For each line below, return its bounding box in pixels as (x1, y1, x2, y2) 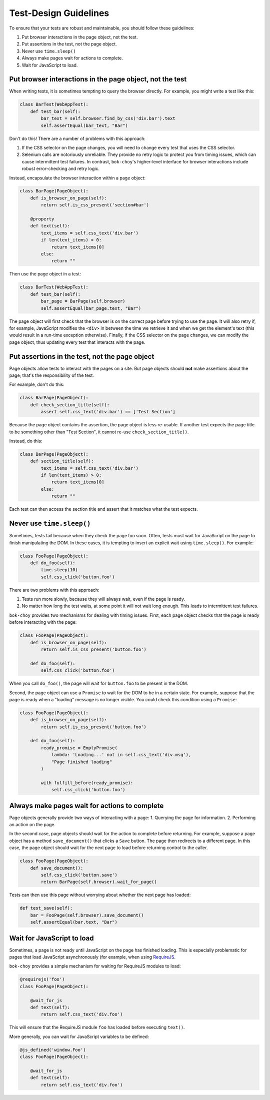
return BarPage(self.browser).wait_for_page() (40, 879, 157, 885)
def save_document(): (30, 865, 83, 871)
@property (30, 216, 54, 222)
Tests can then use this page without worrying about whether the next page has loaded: (9, 892, 191, 898)
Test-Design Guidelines (9, 7, 109, 18)
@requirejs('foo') (19, 977, 65, 982)
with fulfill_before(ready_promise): (40, 780, 133, 786)
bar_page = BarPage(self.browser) (40, 298, 125, 304)
